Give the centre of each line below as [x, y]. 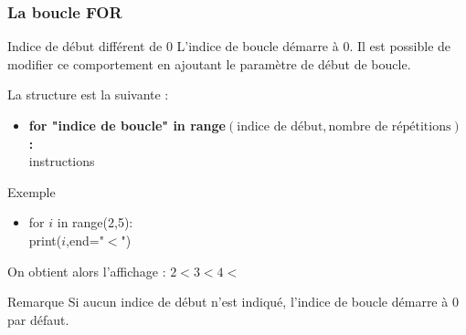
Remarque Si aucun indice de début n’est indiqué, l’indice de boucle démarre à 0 [233, 302]
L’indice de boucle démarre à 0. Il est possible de [314, 46]
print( [45, 240]
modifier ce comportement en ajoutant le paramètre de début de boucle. [209, 63]
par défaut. [38, 319]
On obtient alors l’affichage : [87, 271]
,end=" [85, 240]
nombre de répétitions [390, 127]
